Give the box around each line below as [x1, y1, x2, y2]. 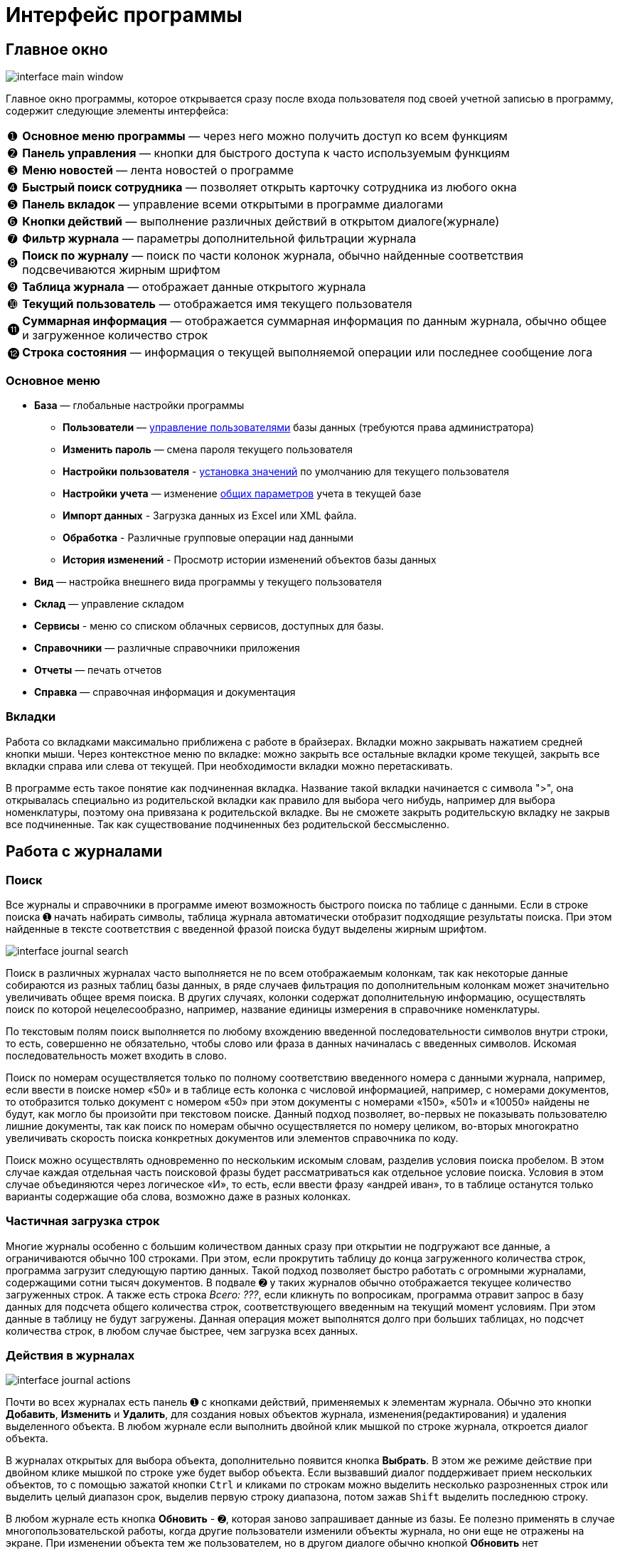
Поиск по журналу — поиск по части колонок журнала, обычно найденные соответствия [22, 248, 524, 263]
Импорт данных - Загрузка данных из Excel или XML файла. [63, 509, 357, 522]
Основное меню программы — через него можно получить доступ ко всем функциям [22, 129, 508, 144]
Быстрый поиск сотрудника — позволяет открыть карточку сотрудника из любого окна [22, 180, 517, 195]
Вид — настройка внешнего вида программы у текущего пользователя [34, 575, 382, 588]
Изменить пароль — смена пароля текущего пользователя [63, 443, 353, 455]
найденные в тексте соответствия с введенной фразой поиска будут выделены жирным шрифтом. [6, 922, 487, 935]
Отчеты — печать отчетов [34, 663, 162, 676]
